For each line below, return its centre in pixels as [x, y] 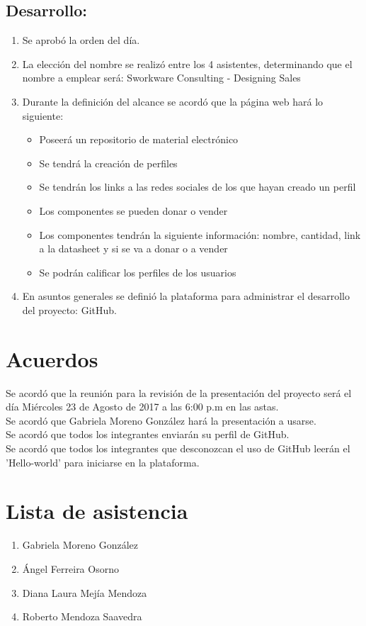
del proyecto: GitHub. [69, 309]
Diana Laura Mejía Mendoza [85, 592]
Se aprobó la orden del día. [81, 40]
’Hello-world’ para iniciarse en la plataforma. [103, 462]
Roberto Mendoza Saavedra [82, 616]
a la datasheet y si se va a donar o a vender [133, 248]
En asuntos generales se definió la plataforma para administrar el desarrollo [186, 296]
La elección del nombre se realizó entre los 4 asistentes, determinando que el [187, 63]
